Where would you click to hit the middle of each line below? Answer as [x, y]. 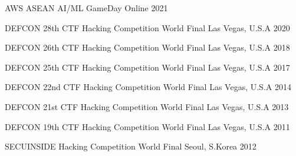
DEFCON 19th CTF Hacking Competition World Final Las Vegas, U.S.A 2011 [147, 126]
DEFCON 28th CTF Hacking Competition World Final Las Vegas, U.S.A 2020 [147, 27]
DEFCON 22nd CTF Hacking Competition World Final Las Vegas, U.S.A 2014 [148, 87]
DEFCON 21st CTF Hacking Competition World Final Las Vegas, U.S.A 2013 [147, 106]
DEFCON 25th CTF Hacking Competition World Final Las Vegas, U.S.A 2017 [147, 67]
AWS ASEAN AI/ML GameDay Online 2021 [86, 8]
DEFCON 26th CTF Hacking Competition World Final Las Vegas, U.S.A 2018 [147, 47]
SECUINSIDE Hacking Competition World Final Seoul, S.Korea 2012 [131, 146]
